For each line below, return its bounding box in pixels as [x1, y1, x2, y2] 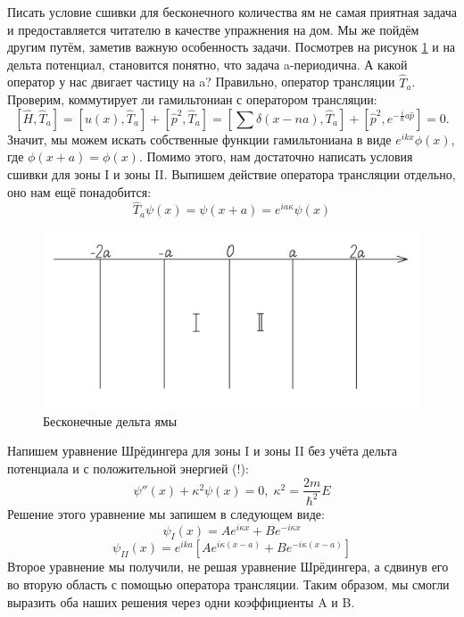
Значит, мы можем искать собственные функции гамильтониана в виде [7, 129, 392, 148]
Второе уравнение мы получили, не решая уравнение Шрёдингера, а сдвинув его [7, 557, 449, 576]
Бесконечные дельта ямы [43, 411, 178, 430]
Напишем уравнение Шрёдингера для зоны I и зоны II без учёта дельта [7, 441, 397, 460]
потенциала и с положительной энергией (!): [7, 458, 249, 477]
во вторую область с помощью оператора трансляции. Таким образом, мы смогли [7, 574, 450, 593]
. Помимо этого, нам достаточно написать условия [138, 147, 413, 166]
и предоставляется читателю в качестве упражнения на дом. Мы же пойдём [7, 20, 419, 38]
